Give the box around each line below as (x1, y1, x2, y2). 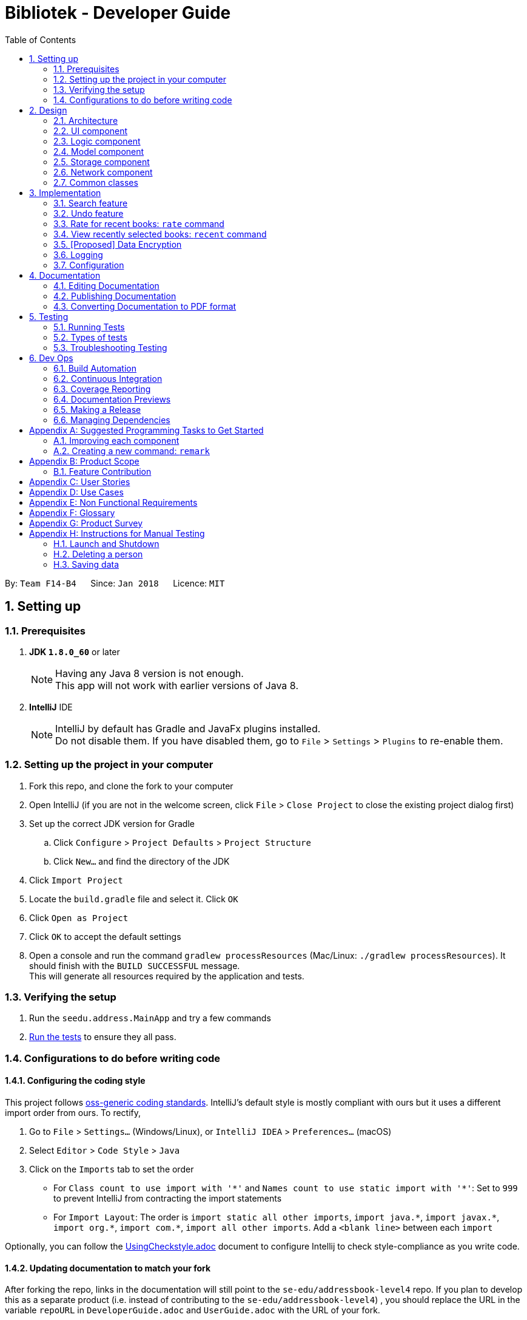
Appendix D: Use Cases (29, 486, 124, 497)
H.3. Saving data (53, 559, 119, 570)
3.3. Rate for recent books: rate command (53, 218, 224, 229)
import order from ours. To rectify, (5, 1107, 141, 1118)
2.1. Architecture (53, 115, 118, 126)
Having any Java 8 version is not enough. (55, 667, 244, 679)
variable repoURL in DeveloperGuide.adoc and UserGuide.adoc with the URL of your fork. (5, 1305, 380, 1316)
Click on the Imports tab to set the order (29, 1164, 194, 1175)
